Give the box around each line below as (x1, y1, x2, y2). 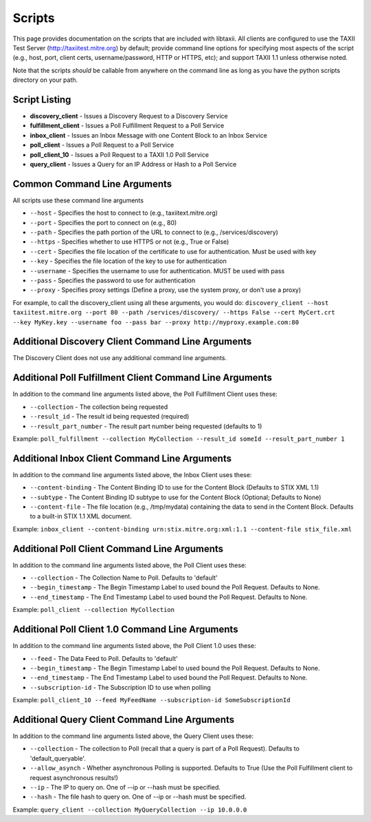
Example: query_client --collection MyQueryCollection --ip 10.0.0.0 (12, 805, 247, 814)
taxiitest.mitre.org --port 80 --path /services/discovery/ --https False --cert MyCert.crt (12, 308, 336, 317)
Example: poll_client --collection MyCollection (12, 606, 175, 614)
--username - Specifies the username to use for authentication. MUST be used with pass (30, 266, 285, 275)
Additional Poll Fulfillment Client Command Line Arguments (12, 372, 273, 383)
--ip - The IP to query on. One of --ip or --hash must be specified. (30, 783, 221, 791)
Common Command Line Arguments (12, 178, 172, 189)
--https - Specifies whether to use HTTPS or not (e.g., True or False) (30, 238, 229, 246)
